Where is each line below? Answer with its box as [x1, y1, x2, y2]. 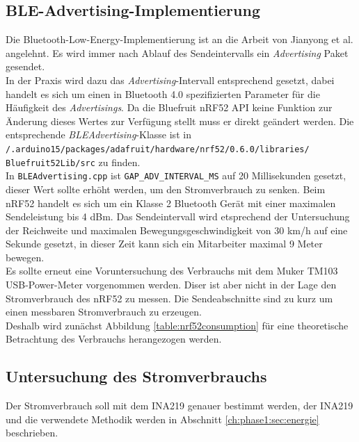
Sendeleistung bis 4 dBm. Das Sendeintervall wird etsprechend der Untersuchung [6, 209, 350, 224]
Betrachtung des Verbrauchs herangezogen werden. [6, 331, 222, 346]
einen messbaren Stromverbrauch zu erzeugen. [6, 304, 202, 319]
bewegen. [6, 249, 45, 264]
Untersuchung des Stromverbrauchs [6, 366, 267, 387]
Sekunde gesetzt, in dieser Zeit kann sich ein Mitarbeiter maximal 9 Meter [6, 236, 323, 251]
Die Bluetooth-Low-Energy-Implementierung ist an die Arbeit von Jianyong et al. [6, 32, 353, 47]
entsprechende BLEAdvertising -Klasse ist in [6, 127, 191, 142]
